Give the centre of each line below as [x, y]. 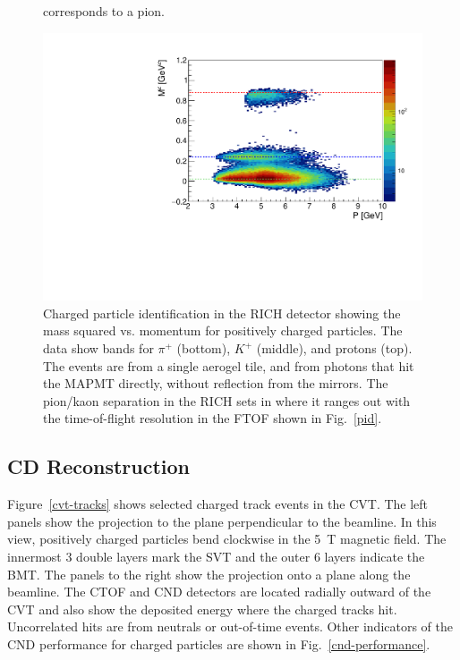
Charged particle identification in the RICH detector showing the [222, 313]
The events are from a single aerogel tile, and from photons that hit [229, 365]
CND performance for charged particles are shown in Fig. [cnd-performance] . [219, 643]
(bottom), [204, 348]
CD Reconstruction [99, 466]
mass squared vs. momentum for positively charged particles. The [223, 330]
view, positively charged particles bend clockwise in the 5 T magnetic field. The [227, 539]
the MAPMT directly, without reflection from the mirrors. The [216, 383]
